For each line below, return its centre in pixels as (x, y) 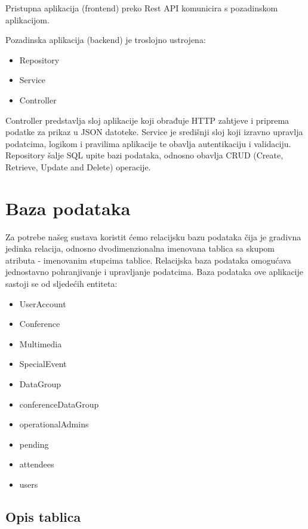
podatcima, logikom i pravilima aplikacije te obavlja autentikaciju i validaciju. (148, 143)
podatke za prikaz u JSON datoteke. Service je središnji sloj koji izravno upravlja (154, 132)
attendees (37, 464)
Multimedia (41, 343)
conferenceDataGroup (59, 404)
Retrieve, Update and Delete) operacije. (78, 166)
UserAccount (43, 303)
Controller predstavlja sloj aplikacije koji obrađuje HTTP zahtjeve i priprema (147, 120)
